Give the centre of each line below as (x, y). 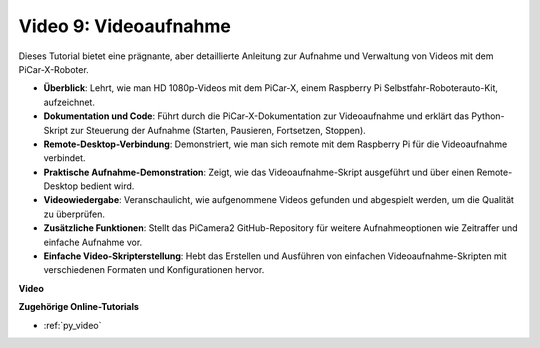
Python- (488, 116)
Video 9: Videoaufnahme (125, 26)
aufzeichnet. (69, 102)
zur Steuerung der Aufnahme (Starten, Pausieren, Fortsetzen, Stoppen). (218, 130)
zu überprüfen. (74, 214)
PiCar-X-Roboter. (53, 69)
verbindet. (64, 158)
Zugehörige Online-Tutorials (79, 307)
